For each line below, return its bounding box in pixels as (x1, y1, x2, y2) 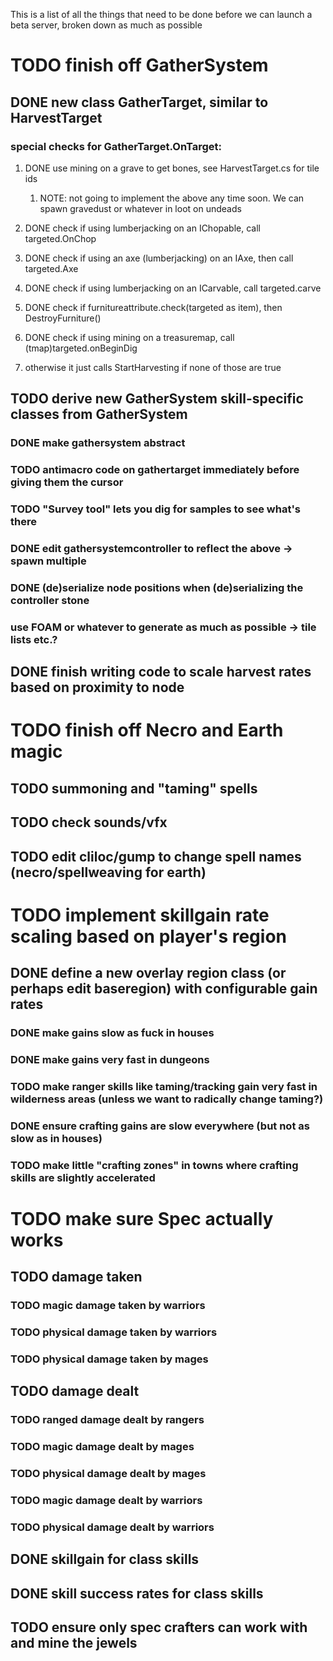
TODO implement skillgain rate (10, 904, 270, 926)
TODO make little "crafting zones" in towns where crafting (10, 1158, 299, 1172)
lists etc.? (10, 632, 58, 646)
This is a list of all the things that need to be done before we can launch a (10, 9, 313, 20)
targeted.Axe (24, 262, 79, 274)
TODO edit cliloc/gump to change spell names (10, 848, 302, 865)
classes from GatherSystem (10, 406, 188, 423)
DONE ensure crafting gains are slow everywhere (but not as (10, 1119, 310, 1133)
